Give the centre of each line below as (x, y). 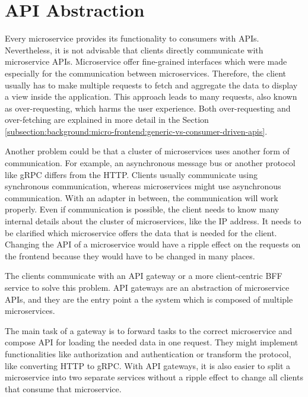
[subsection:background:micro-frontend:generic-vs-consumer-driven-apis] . (136, 131)
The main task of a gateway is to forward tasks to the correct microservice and (148, 330)
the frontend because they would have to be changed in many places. (130, 255)
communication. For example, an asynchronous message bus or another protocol (150, 163)
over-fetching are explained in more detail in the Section (107, 120)
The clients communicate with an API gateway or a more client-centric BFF (144, 276)
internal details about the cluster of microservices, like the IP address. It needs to (153, 221)
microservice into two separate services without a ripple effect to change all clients (154, 377)
